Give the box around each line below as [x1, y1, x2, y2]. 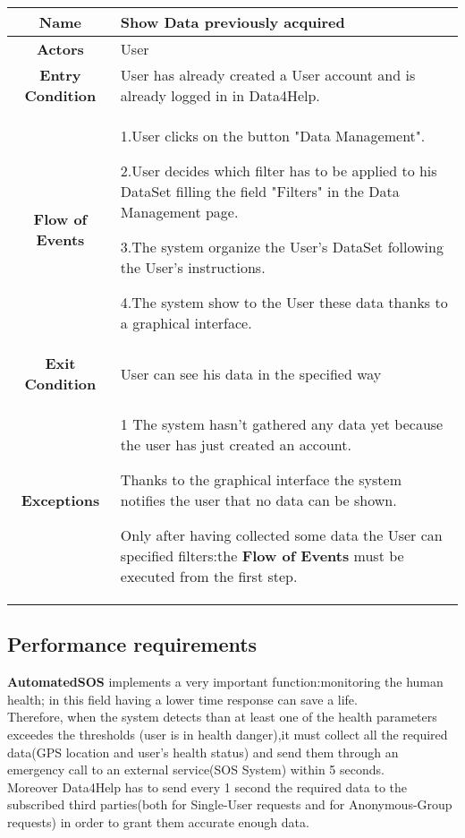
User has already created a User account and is [120, 64, 416, 85]
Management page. [120, 201, 239, 222]
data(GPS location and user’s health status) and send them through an [7, 742, 399, 761]
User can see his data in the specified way [120, 363, 382, 384]
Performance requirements [7, 630, 258, 658]
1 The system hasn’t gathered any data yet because [120, 414, 444, 434]
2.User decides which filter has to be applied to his [120, 160, 437, 181]
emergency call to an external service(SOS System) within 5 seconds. [7, 760, 385, 779]
